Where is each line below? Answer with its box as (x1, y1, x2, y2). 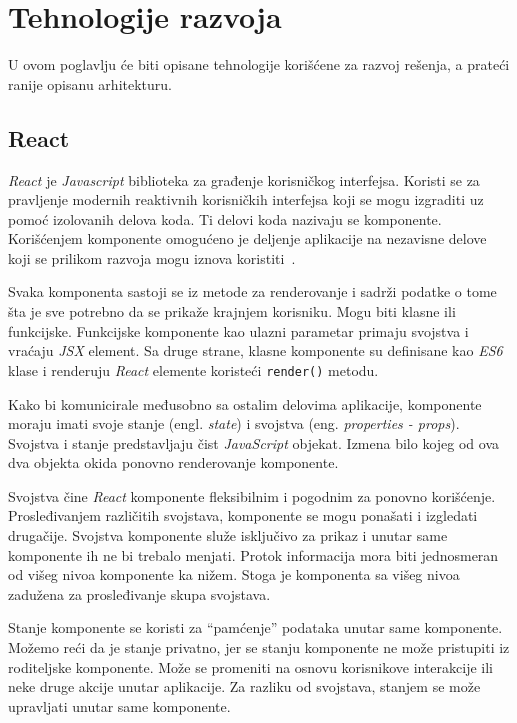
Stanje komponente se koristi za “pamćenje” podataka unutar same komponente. (8, 617, 503, 638)
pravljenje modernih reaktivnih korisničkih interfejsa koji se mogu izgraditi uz (8, 189, 484, 210)
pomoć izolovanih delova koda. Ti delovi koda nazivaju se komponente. (8, 208, 442, 229)
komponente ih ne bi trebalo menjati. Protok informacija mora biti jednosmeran (8, 544, 499, 565)
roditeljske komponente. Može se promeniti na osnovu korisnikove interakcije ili (8, 656, 494, 677)
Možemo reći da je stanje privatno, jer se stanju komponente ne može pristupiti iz (8, 637, 510, 658)
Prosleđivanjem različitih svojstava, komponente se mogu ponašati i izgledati (8, 505, 478, 526)
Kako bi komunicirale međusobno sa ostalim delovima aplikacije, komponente (8, 393, 482, 414)
